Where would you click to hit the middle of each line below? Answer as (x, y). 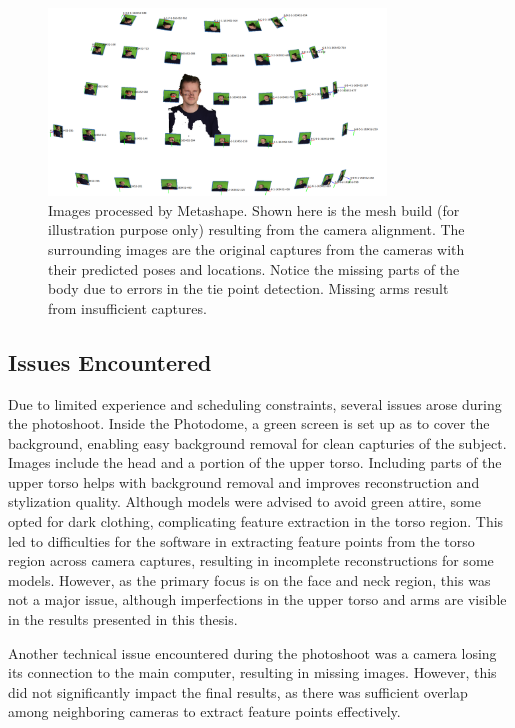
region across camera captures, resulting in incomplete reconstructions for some (251, 560)
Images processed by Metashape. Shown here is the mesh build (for (254, 209)
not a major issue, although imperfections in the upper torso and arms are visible (257, 599)
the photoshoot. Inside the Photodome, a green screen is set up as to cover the (249, 423)
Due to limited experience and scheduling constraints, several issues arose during (255, 403)
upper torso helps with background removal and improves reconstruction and (244, 481)
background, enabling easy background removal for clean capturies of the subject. (257, 442)
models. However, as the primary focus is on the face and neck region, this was (249, 579)
